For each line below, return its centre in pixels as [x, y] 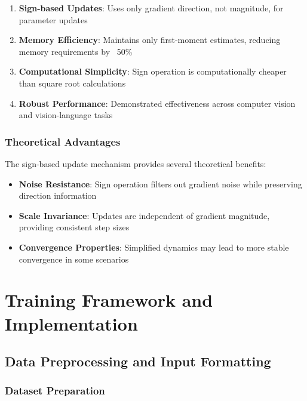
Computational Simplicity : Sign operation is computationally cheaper [153, 71]
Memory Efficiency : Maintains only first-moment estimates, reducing [150, 40]
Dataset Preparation [55, 391]
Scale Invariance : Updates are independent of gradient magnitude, [144, 215]
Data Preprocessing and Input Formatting [138, 361]
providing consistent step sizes [74, 227]
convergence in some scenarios [74, 259]
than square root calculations [72, 83]
